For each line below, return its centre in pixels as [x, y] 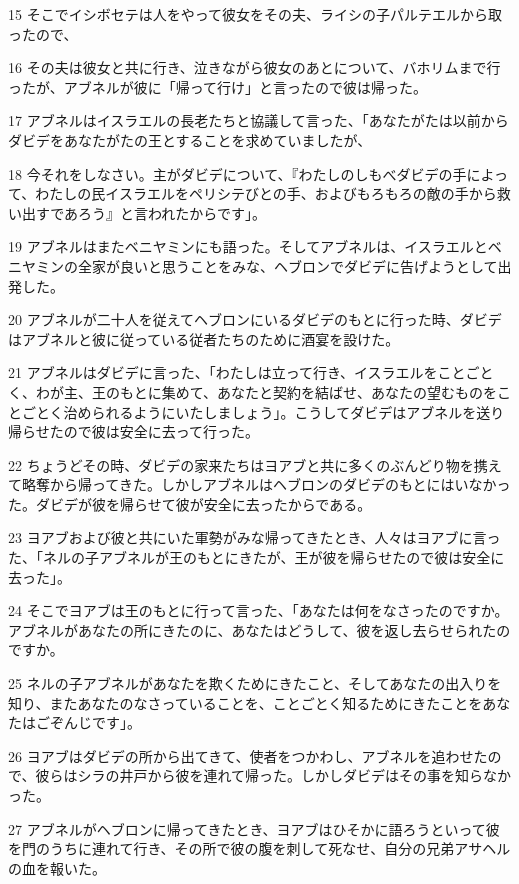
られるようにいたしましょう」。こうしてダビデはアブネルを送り [298, 411]
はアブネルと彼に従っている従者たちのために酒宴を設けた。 [204, 338]
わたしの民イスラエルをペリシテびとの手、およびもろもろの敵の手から [266, 193]
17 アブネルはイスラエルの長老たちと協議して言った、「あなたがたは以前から [258, 120]
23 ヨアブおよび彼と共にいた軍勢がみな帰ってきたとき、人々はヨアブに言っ [254, 537]
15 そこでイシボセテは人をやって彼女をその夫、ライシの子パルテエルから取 [255, 14]
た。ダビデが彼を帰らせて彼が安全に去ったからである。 [190, 503]
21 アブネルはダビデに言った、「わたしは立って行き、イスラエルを [223, 372]
